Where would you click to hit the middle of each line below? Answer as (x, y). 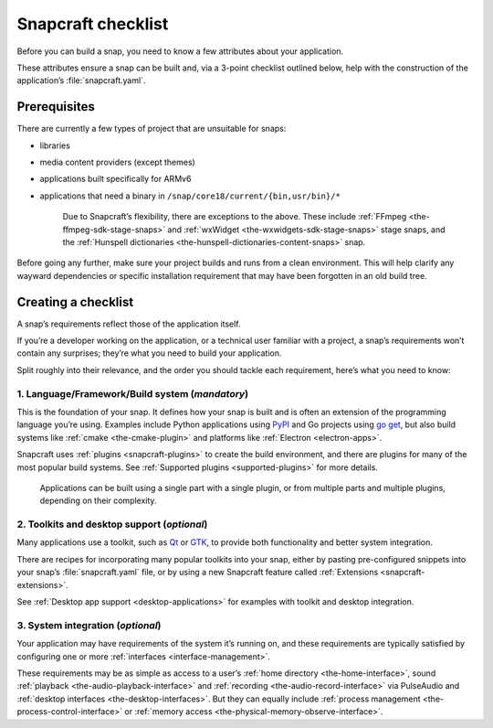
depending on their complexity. (98, 501)
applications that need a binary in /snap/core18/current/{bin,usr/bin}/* (190, 196)
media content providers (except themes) (117, 162)
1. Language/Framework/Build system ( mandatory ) (133, 393)
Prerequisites (56, 107)
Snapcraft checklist (93, 24)
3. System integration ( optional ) (89, 625)
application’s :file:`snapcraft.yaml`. (81, 80)
